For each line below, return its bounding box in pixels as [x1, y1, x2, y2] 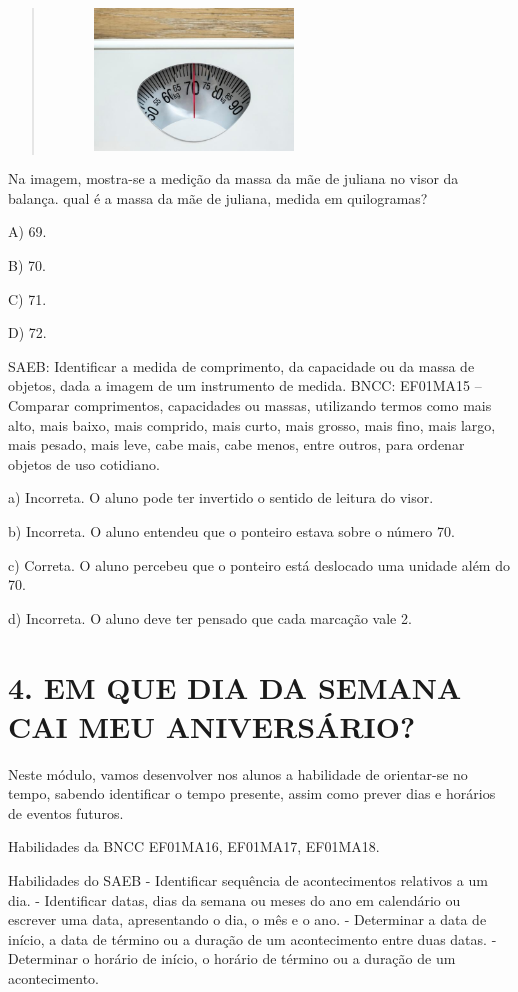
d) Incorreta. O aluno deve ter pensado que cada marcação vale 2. [8, 607, 412, 628]
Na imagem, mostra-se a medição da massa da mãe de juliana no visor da [8, 168, 459, 189]
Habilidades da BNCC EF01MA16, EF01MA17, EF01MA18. [8, 836, 380, 857]
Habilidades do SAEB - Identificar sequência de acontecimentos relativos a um [8, 870, 488, 890]
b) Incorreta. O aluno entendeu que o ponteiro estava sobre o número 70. [8, 520, 455, 541]
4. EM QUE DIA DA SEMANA [8, 666, 462, 707]
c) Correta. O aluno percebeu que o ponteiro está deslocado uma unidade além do [8, 554, 510, 575]
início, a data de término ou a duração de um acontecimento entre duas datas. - [8, 928, 497, 949]
